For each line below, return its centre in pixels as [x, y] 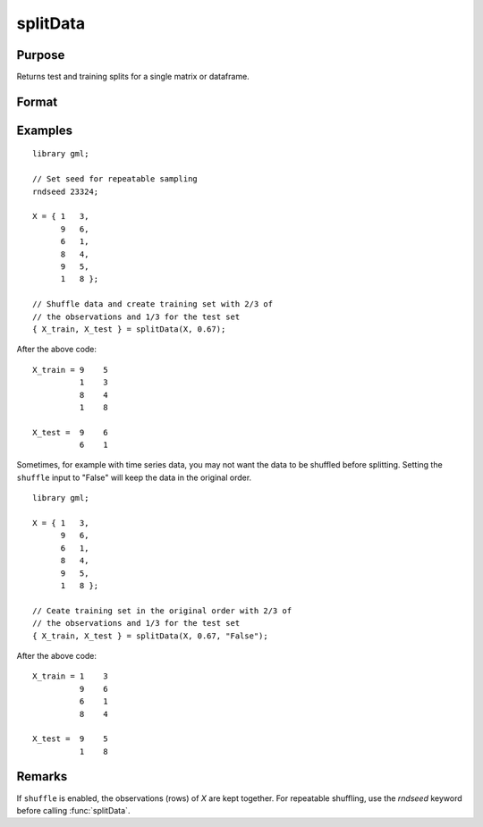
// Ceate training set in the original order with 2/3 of [162, 611]
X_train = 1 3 [70, 676]
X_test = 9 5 [70, 739]
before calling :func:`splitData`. [73, 810]
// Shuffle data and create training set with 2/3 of [153, 304]
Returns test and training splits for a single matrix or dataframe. [133, 77]
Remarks [42, 776]
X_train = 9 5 [70, 370]
